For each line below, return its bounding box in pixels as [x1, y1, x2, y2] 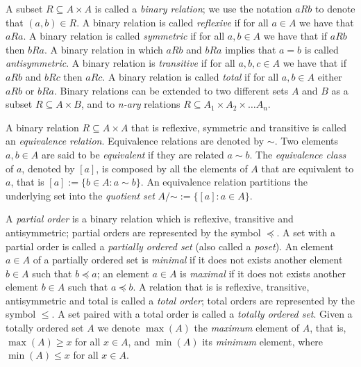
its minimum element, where [202, 334, 324, 348]
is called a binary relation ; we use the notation [94, 1, 292, 15]
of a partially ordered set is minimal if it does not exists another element [33, 252, 343, 267]
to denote [315, 1, 355, 15]
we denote [97, 320, 140, 335]
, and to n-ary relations [81, 97, 180, 111]
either [317, 69, 342, 83]
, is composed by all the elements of [96, 161, 248, 175]
